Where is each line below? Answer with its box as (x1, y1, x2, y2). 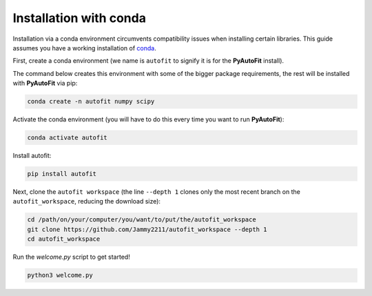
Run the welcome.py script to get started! (12, 253, 130, 262)
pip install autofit (27, 170, 96, 178)
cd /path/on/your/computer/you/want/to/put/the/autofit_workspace (27, 216, 256, 224)
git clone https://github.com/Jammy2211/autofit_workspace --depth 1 (27, 225, 267, 233)
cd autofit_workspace (27, 235, 101, 243)
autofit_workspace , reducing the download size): (12, 197, 161, 206)
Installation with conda (12, 10, 146, 26)
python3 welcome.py (27, 271, 93, 279)
